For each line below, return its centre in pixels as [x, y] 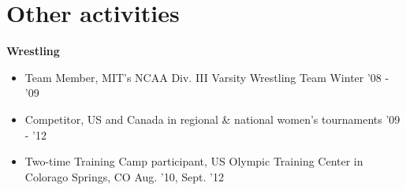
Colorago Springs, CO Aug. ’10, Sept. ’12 [124, 176]
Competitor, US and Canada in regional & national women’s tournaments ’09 [212, 119]
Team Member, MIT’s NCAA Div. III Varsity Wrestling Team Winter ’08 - [207, 77]
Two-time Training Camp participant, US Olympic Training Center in [194, 161]
